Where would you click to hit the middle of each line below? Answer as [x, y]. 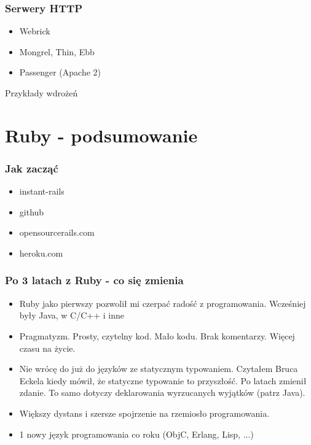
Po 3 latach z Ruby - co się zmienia [94, 280]
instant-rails [42, 191]
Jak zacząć [32, 168]
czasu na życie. [47, 348]
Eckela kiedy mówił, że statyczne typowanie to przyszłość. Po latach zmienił [163, 380]
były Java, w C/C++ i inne [72, 315]
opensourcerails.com [57, 232]
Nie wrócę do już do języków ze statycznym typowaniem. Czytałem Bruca [159, 369]
